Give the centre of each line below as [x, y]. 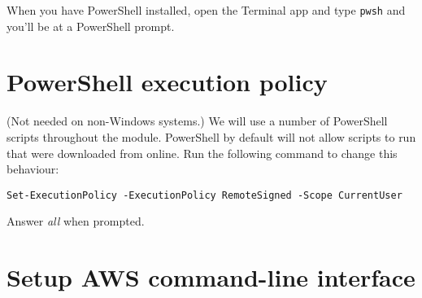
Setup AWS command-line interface [211, 277]
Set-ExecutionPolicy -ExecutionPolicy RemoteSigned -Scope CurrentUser [204, 195]
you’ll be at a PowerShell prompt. [91, 26]
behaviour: [33, 169]
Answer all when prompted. [76, 221]
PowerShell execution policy [167, 82]
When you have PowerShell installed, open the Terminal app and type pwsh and [206, 10]
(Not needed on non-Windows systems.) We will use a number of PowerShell [197, 121]
